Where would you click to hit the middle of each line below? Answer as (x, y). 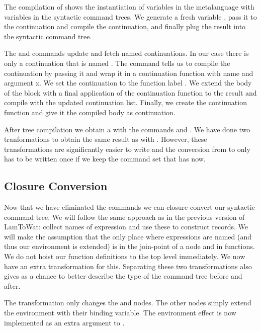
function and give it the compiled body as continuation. (90, 112)
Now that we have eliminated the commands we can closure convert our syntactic (129, 207)
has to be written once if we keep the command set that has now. (105, 159)
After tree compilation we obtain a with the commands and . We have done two (127, 129)
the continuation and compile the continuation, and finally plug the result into (125, 26)
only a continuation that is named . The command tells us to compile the (117, 63)
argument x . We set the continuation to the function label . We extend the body (128, 83)
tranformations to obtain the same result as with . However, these (106, 139)
